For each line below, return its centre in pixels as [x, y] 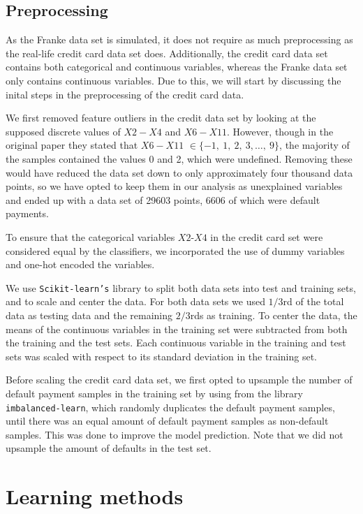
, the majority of [314, 145]
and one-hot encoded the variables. [80, 264]
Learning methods [95, 496]
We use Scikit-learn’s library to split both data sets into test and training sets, [181, 287]
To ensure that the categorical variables [90, 236]
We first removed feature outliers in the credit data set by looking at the [161, 118]
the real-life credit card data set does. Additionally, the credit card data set [167, 53]
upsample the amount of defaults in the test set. [109, 448]
